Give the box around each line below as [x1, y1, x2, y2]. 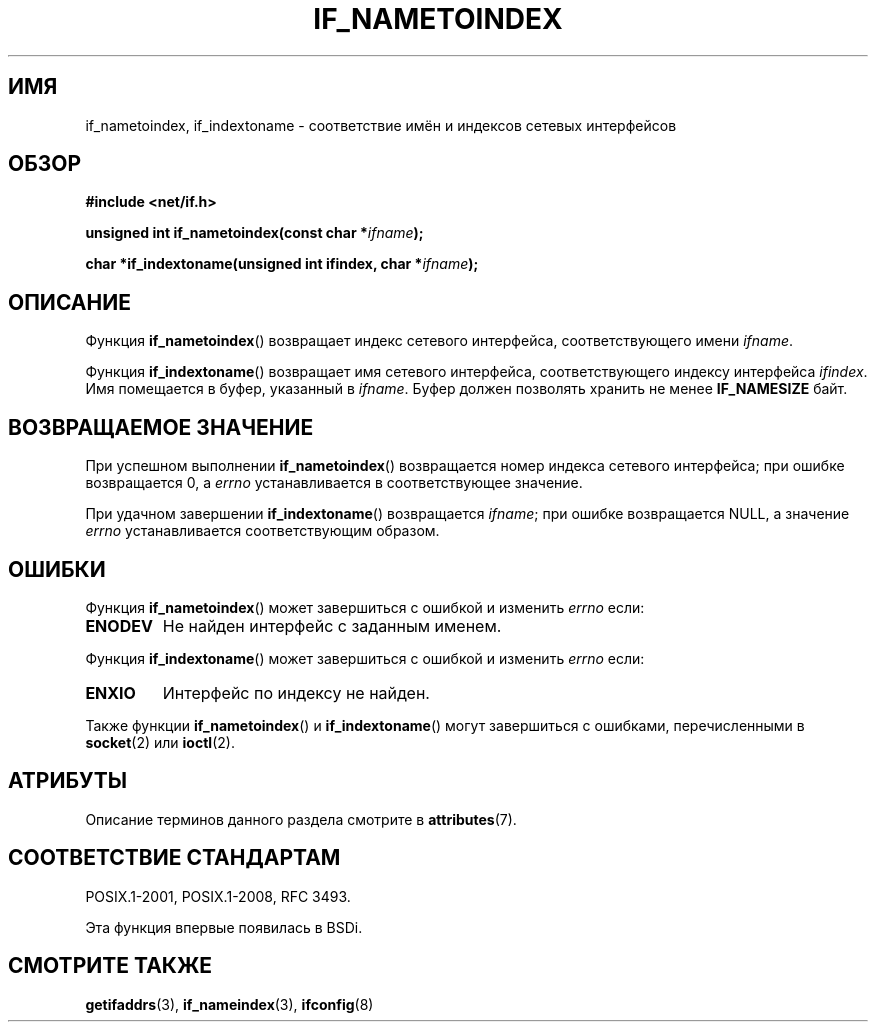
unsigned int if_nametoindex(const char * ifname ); [85, 224, 424, 242]
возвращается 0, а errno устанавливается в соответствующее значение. [85, 474, 583, 492]
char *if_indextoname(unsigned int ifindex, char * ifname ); [85, 255, 479, 273]
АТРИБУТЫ [8, 768, 128, 794]
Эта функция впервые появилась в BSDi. [85, 918, 363, 936]
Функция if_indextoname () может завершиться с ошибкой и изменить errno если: [85, 649, 645, 667]
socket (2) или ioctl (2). [85, 733, 235, 751]
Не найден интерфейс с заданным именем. [162, 615, 502, 636]
